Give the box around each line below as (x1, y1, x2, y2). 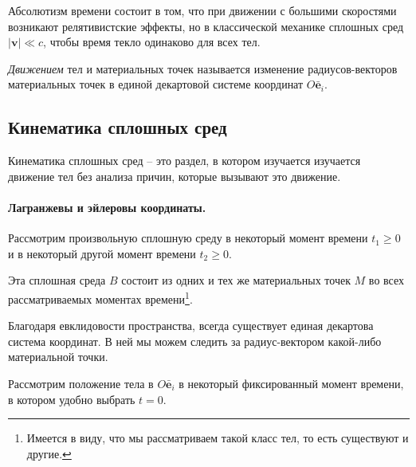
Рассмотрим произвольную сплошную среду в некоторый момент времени (8, 230, 368, 246)
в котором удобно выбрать (8, 390, 135, 407)
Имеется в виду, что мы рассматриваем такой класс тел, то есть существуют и (26, 430, 409, 446)
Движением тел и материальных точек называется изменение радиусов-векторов (8, 60, 398, 77)
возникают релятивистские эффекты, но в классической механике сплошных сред (8, 18, 404, 34)
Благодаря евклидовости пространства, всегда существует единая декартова (8, 317, 374, 334)
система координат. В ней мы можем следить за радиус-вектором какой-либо (8, 332, 382, 349)
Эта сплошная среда (8, 272, 106, 288)
